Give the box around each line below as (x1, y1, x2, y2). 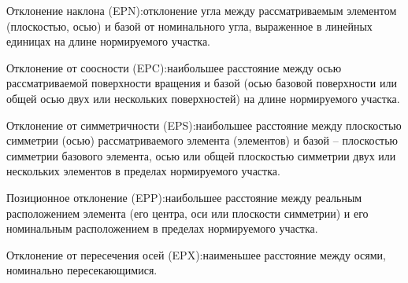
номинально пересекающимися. (6, 262, 158, 278)
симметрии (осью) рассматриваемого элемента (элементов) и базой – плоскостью (6, 132, 399, 149)
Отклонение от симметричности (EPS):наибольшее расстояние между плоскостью (6, 116, 402, 133)
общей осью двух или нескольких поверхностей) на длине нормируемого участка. (6, 90, 400, 106)
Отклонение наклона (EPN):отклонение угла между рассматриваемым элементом (6, 2, 397, 18)
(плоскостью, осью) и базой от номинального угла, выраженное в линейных (6, 17, 373, 34)
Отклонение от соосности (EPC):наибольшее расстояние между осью (6, 59, 342, 75)
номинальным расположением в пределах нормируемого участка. (6, 220, 318, 237)
